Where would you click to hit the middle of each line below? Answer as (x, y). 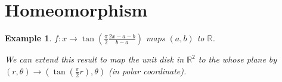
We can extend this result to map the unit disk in (94, 59)
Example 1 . (28, 38)
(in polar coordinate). (148, 70)
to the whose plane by (238, 59)
